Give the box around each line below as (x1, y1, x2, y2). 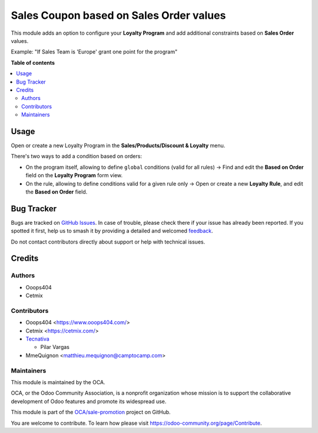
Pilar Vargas (40, 344, 70, 351)
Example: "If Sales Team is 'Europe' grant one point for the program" (11, 48, 178, 55)
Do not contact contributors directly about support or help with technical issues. (11, 238, 206, 245)
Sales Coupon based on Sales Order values (11, 9, 226, 22)
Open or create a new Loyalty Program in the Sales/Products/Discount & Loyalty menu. (11, 142, 226, 149)
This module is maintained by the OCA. (11, 379, 105, 385)
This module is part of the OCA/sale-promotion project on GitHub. (11, 409, 171, 416)
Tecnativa (25, 335, 49, 342)
